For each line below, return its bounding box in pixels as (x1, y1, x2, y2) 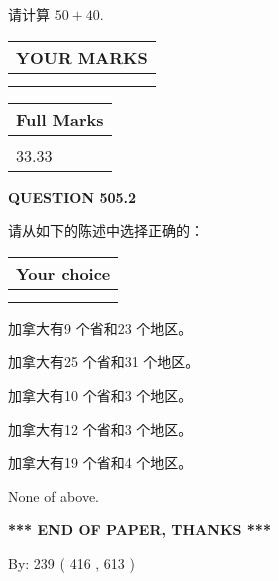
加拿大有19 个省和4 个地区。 (8, 452, 193, 473)
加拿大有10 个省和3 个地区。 (8, 384, 193, 405)
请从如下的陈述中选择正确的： (8, 220, 204, 241)
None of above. (8, 485, 99, 506)
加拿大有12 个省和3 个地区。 (8, 418, 193, 439)
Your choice (16, 261, 111, 285)
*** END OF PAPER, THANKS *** (8, 519, 271, 540)
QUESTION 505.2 (8, 186, 137, 207)
